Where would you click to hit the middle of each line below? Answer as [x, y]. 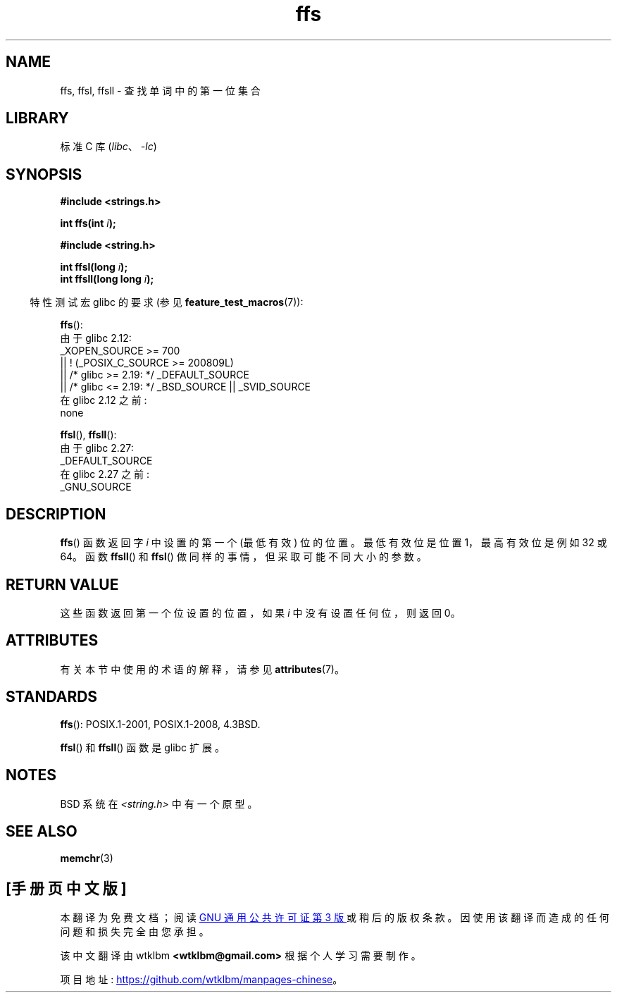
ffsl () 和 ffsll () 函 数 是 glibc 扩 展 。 [142, 747]
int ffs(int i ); [88, 223]
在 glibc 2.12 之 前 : [104, 400]
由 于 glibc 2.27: [97, 448]
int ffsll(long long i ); [107, 279]
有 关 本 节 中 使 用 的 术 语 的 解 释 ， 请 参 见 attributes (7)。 [202, 669]
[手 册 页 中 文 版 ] [66, 888]
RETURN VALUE [62, 584]
